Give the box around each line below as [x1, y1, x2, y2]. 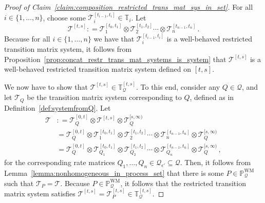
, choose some [43, 12, 86, 23]
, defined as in [190, 92, 234, 103]
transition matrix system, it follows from [4, 44, 132, 54]
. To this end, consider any [136, 81, 220, 92]
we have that [93, 33, 135, 44]
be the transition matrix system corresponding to [27, 92, 182, 103]
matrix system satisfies [4, 188, 75, 198]
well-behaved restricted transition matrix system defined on [4, 64, 192, 74]
